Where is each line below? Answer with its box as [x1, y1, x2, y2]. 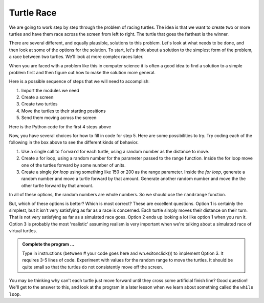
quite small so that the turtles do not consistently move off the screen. [22, 264, 163, 270]
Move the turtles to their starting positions [21, 108, 106, 114]
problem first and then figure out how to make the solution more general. [9, 69, 156, 75]
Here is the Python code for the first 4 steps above [9, 123, 111, 129]
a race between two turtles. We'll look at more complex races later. [9, 54, 144, 60]
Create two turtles [21, 101, 58, 107]
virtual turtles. [9, 228, 37, 234]
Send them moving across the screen [21, 115, 97, 121]
